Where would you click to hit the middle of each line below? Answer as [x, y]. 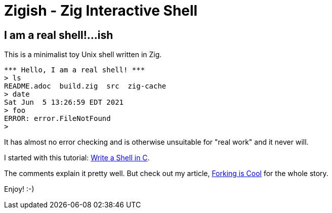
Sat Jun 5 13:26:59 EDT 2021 [64, 102]
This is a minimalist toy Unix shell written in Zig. [83, 55]
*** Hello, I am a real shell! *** [75, 70]
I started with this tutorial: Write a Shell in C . [77, 158]
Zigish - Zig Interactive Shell [101, 11]
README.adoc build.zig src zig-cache [85, 86]
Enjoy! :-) [19, 189]
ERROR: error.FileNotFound [57, 119]
